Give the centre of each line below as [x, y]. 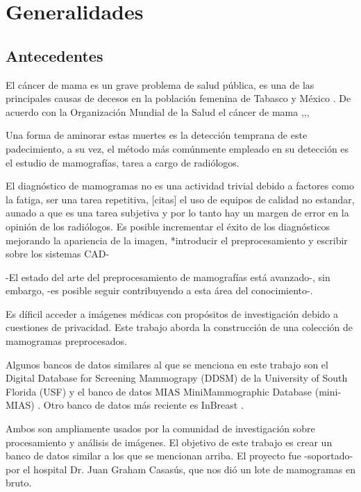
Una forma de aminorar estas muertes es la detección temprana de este [157, 135]
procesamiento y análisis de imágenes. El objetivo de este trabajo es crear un [169, 442]
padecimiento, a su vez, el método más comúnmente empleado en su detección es [177, 148]
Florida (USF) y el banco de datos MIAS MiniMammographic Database [159, 391]
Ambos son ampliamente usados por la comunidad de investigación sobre [160, 429]
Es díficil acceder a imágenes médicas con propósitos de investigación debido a [172, 313]
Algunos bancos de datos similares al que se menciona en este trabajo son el [167, 364]
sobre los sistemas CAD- [58, 254]
